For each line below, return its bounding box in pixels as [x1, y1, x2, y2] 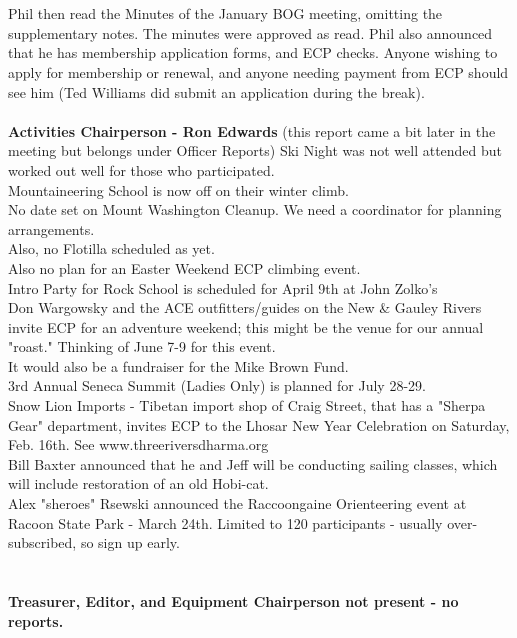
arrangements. [8, 218, 95, 239]
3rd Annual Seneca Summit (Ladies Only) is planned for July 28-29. [8, 375, 426, 396]
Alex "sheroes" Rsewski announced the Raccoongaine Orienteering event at [8, 493, 467, 514]
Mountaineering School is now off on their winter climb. [8, 179, 349, 200]
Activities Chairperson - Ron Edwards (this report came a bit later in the [8, 120, 496, 141]
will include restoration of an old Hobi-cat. [8, 473, 269, 494]
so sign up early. [80, 532, 180, 553]
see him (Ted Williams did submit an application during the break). [8, 81, 425, 102]
